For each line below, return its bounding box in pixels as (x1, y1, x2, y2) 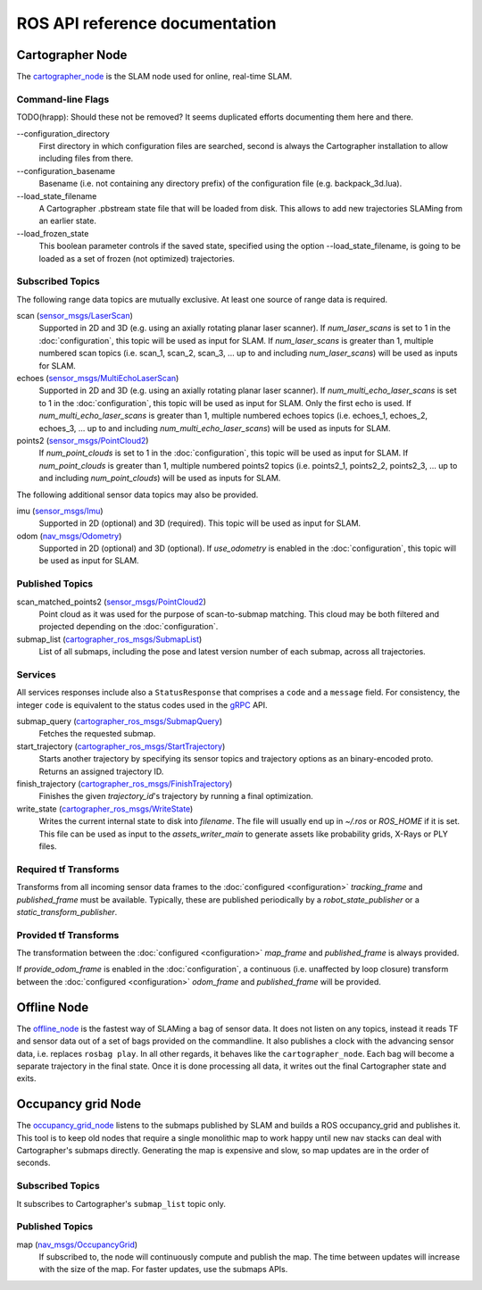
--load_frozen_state (16, 228, 89, 238)
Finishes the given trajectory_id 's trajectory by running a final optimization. (38, 791, 314, 802)
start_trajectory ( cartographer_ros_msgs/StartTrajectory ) (16, 741, 226, 752)
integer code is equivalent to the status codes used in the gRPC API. (16, 699, 268, 710)
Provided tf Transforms (16, 928, 120, 941)
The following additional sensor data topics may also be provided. (16, 489, 259, 500)
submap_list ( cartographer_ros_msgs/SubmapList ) (16, 634, 203, 645)
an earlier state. (38, 215, 97, 227)
